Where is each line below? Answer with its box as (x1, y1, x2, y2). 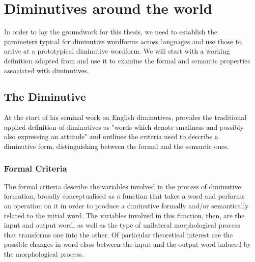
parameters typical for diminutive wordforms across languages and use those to (4, 36, 242, 46)
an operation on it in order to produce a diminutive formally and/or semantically (4, 201, 249, 211)
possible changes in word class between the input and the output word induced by (4, 239, 251, 249)
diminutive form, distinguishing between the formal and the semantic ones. (4, 141, 229, 151)
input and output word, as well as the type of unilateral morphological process (4, 220, 240, 230)
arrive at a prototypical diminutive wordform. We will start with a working (4, 46, 230, 56)
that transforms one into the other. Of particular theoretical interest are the (4, 229, 233, 239)
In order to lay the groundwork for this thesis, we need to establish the (4, 27, 218, 37)
